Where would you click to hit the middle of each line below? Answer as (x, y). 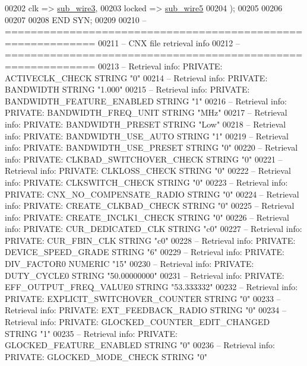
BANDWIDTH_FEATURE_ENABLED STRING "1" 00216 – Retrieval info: (146, 101)
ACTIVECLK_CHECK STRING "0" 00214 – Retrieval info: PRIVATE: (136, 77)
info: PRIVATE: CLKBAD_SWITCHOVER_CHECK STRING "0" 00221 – (144, 159)
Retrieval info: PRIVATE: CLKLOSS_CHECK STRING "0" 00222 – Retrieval (148, 171)
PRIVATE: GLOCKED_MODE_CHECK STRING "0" (106, 356)
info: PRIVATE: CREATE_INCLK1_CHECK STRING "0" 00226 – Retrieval (147, 217)
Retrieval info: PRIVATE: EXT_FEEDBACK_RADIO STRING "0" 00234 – (145, 310)
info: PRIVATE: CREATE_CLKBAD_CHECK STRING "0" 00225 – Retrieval (150, 206)
